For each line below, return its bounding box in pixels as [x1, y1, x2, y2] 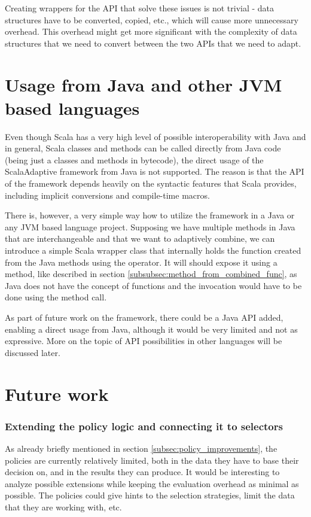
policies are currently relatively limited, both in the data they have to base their [5, 454, 299, 466]
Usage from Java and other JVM [5, 72, 282, 96]
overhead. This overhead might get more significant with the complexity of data [5, 25, 297, 38]
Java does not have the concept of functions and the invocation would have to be [5, 279, 302, 291]
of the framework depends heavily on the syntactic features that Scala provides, [5, 177, 297, 190]
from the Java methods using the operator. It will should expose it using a [5, 256, 278, 268]
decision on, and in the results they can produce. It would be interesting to [5, 466, 280, 478]
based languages [5, 95, 140, 120]
